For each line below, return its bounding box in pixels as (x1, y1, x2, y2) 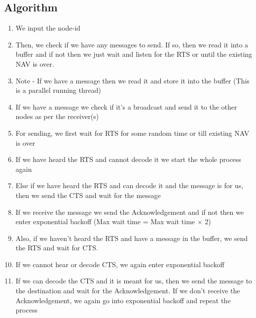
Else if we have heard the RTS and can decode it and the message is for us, (15, 180, 244, 191)
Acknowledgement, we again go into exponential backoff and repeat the (15, 295, 231, 305)
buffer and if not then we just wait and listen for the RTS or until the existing (15, 49, 253, 59)
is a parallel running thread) (15, 85, 101, 95)
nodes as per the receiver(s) (15, 111, 99, 121)
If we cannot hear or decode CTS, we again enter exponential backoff (15, 259, 224, 269)
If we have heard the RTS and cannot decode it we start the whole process (15, 154, 241, 164)
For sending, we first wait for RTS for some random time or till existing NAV (15, 127, 250, 138)
